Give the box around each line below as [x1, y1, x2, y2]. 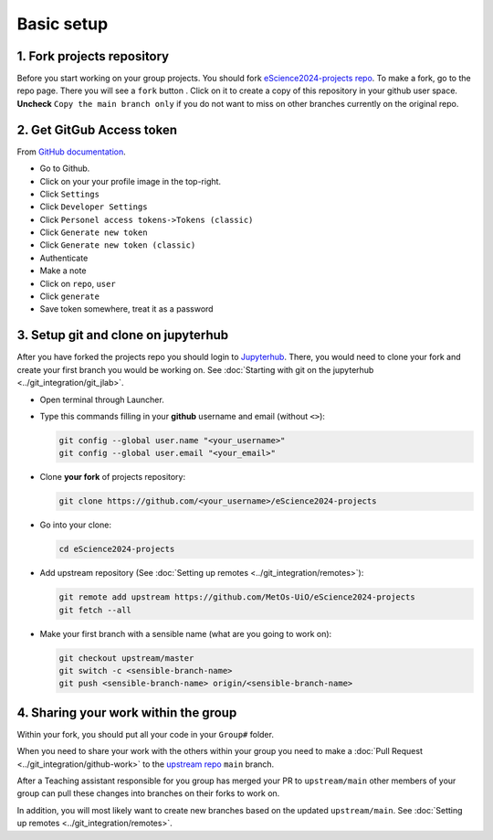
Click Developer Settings [39, 201, 148, 212]
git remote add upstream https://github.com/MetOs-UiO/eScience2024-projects [58, 592, 415, 602]
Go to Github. [39, 163, 90, 174]
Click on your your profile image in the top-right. [39, 175, 222, 186]
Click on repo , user [39, 278, 116, 289]
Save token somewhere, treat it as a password [39, 303, 214, 314]
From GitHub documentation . [16, 146, 127, 157]
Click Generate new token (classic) [39, 239, 196, 250]
